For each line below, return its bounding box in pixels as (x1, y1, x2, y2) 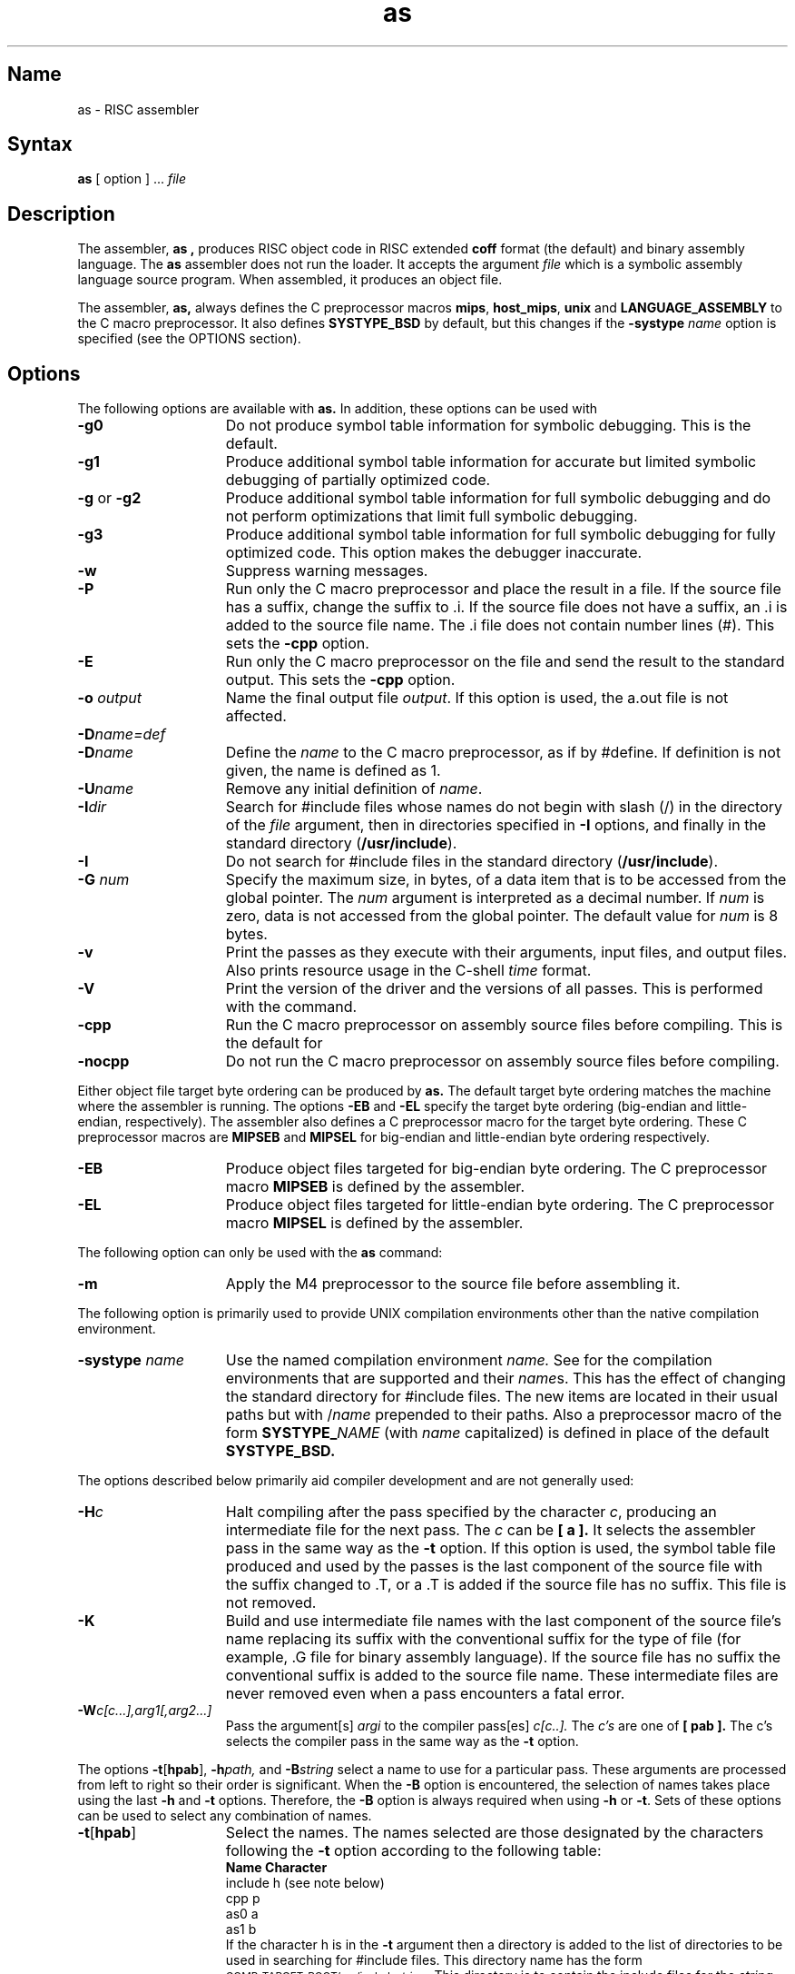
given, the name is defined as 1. (225, 761, 441, 780)
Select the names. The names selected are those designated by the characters (225, 1823, 764, 1842)
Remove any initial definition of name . (225, 779, 483, 799)
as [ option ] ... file (77, 171, 187, 187)
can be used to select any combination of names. (77, 1808, 372, 1824)
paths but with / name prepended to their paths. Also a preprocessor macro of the (225, 1405, 782, 1424)
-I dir (77, 798, 107, 817)
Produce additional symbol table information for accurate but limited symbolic (225, 452, 757, 471)
